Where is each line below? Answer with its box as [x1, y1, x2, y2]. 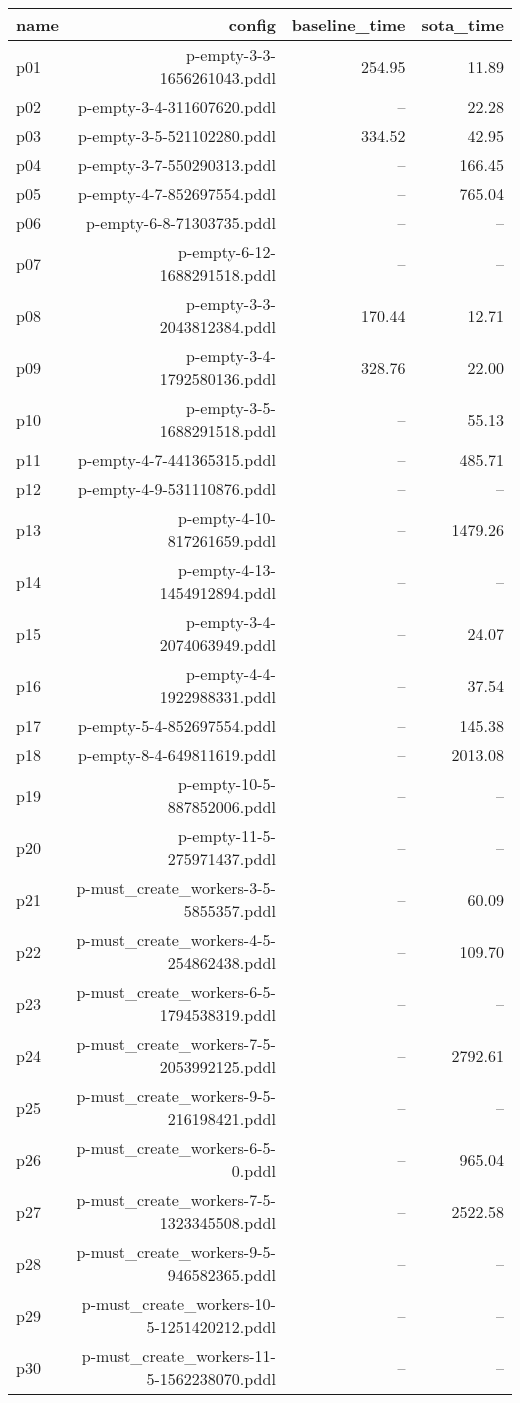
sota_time [421, 13, 504, 36]
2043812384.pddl [159, 315, 276, 338]
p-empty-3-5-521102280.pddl [78, 124, 276, 147]
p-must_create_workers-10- [81, 1292, 276, 1315]
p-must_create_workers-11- [81, 1344, 276, 1367]
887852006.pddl [167, 795, 276, 818]
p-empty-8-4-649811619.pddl [78, 743, 276, 766]
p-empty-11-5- [178, 824, 276, 847]
